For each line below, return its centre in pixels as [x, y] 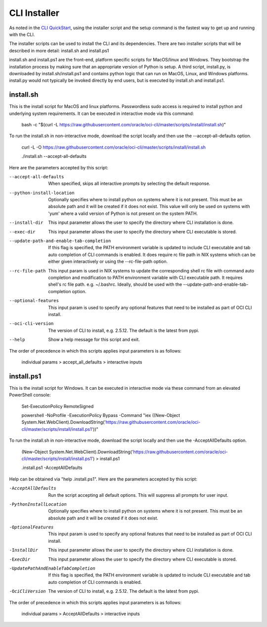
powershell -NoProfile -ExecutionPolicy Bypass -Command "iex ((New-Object [101, 415]
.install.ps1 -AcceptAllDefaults [52, 468]
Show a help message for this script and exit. [94, 340]
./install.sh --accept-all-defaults [54, 157]
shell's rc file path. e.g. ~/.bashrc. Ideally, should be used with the [115, 284]
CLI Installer [34, 13]
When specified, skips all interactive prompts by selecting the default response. [129, 184]
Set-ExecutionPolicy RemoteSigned [58, 406]
